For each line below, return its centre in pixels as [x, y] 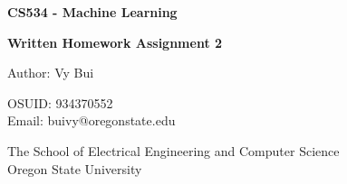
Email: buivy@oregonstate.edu [92, 120]
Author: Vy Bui [51, 73]
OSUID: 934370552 [60, 102]
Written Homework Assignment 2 [115, 42]
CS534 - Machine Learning [92, 12]
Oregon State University [75, 168]
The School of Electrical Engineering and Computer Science [173, 150]
